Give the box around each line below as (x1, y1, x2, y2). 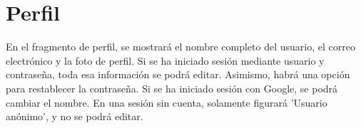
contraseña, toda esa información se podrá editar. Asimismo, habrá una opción (6, 67, 350, 82)
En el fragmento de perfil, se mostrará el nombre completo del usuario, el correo (6, 39, 355, 54)
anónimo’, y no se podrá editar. (6, 109, 143, 124)
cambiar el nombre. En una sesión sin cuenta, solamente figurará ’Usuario (6, 95, 327, 110)
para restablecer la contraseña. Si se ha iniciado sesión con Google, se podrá (6, 80, 338, 95)
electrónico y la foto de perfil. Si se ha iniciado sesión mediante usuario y (6, 53, 325, 68)
